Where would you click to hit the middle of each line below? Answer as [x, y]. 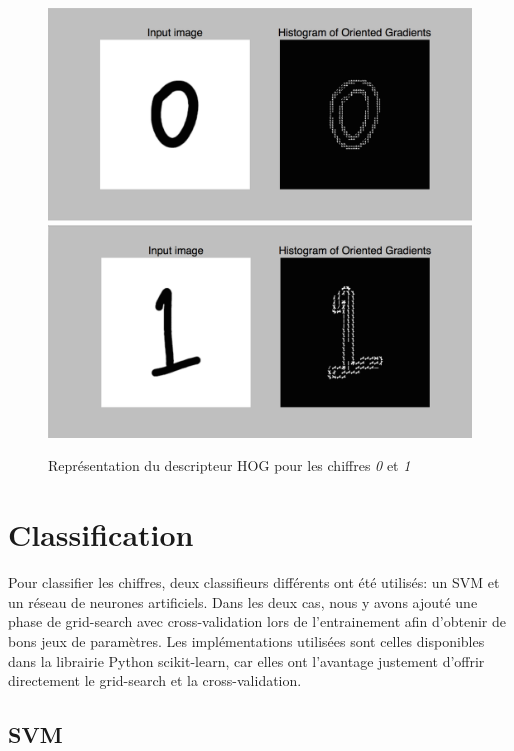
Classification [101, 534]
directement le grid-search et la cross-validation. [155, 680]
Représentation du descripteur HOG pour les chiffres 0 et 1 [229, 465]
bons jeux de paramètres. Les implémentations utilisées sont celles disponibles [246, 640]
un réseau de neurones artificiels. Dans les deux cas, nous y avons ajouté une [243, 601]
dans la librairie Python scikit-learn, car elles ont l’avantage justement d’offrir [246, 660]
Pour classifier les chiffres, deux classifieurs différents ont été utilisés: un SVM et [254, 582]
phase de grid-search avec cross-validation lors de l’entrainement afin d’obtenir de [257, 621]
